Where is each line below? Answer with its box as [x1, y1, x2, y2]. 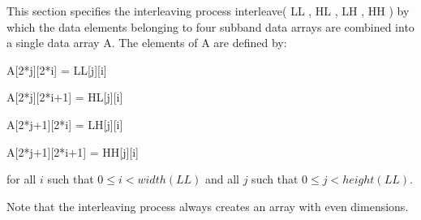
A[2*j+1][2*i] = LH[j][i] [6, 115, 123, 132]
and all [204, 170, 240, 188]
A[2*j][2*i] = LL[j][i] [6, 61, 107, 78]
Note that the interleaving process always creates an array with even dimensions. [6, 197, 409, 214]
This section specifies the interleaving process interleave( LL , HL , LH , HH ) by [6, 2, 410, 19]
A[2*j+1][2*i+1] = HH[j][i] [6, 143, 139, 160]
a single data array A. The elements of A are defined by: [6, 34, 287, 51]
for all [6, 170, 37, 188]
